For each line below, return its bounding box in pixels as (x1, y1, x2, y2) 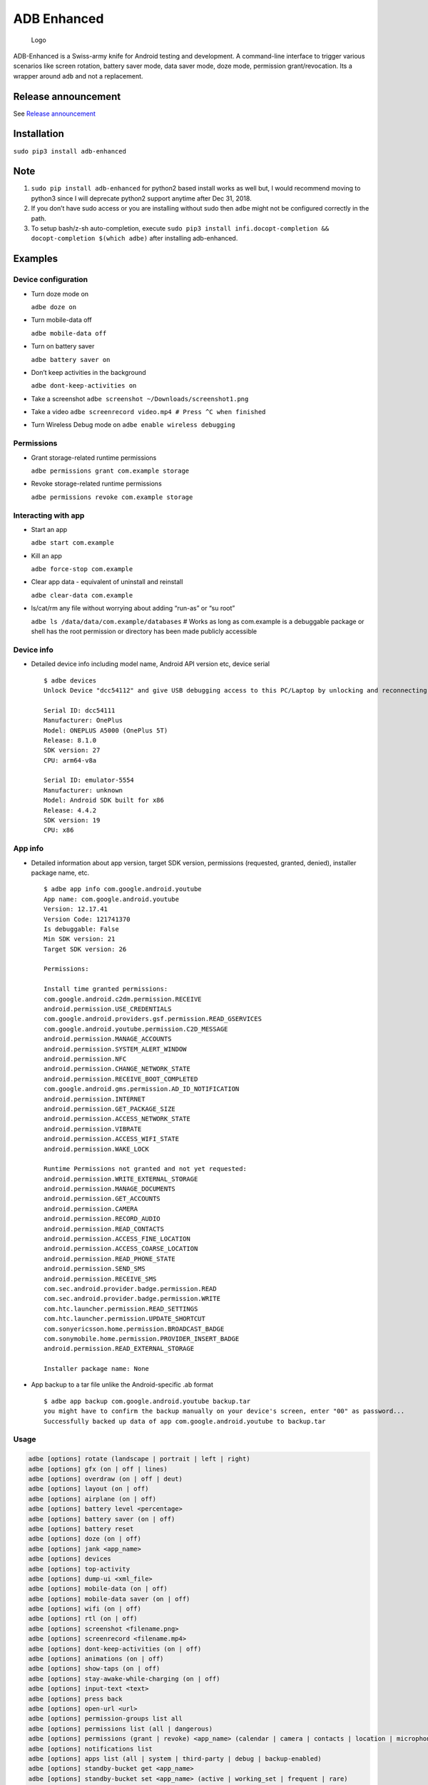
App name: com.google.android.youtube (44, 895, 180, 903)
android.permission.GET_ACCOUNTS (44, 1195, 160, 1203)
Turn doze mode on (31, 289, 89, 298)
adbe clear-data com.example (31, 591, 133, 599)
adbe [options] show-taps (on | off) (28, 1664, 160, 1673)
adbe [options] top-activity (28, 1564, 131, 1573)
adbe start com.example (31, 539, 114, 547)
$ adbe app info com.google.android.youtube (44, 885, 203, 893)
